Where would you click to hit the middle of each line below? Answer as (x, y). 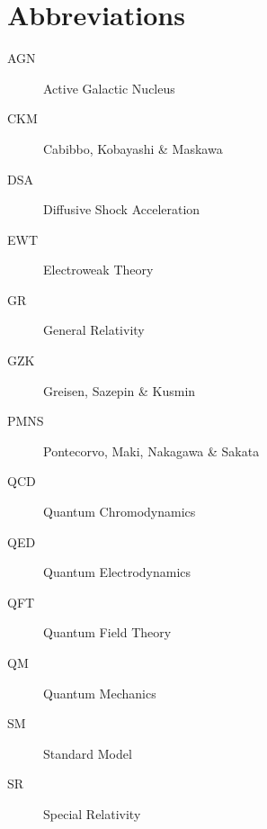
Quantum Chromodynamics (120, 512)
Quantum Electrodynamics (117, 572)
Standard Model (88, 753)
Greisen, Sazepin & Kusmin (120, 390)
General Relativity (94, 330)
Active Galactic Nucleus (109, 88)
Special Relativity (92, 813)
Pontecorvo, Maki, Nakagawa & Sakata (151, 451)
